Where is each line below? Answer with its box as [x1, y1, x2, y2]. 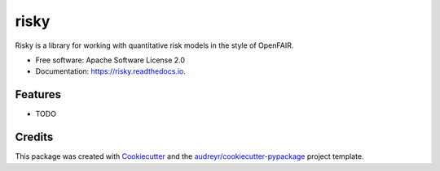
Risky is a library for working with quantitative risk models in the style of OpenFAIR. [15, 41, 294, 50]
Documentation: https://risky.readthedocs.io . [35, 66, 187, 76]
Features [15, 88, 61, 101]
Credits [15, 130, 54, 144]
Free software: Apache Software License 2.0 [35, 55, 186, 65]
